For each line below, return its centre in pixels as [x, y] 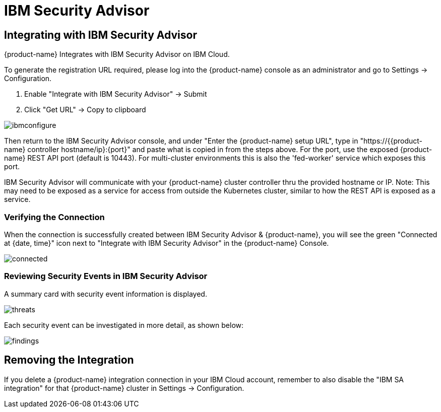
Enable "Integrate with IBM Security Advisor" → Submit [116, 94]
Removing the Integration [69, 360]
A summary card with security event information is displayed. [106, 294]
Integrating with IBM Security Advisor [101, 35]
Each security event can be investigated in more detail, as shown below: [124, 325]
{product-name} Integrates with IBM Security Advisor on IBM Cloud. [117, 54]
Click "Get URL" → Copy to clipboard [85, 110]
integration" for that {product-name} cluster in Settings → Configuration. [124, 388]
